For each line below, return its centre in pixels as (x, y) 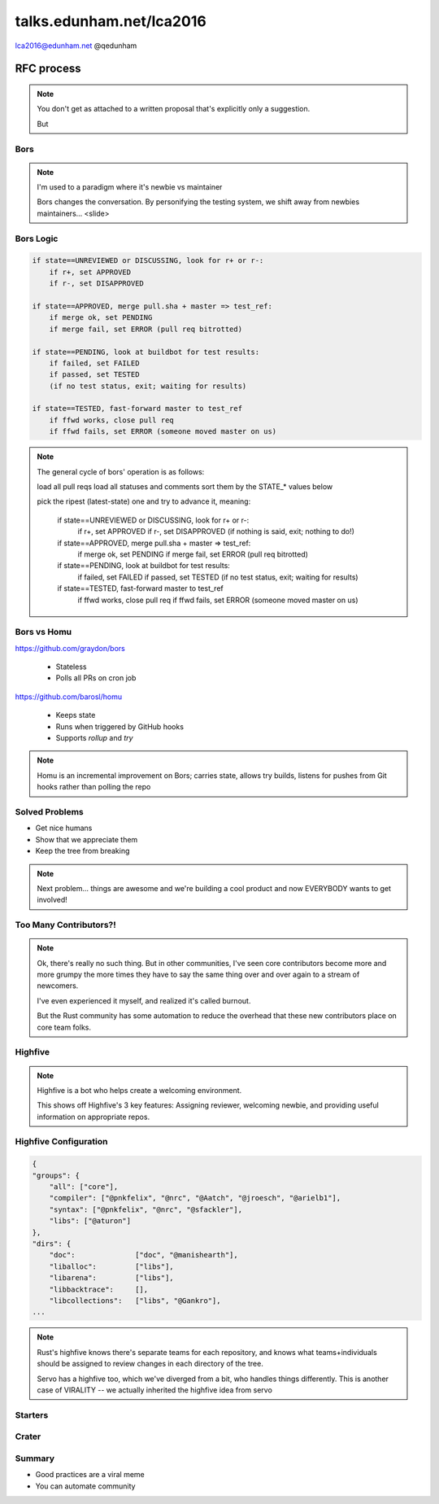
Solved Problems (50, 811)
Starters (32, 1414)
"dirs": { (52, 1244)
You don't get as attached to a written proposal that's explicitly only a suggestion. (174, 109)
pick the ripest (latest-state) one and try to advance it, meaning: (144, 501)
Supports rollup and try (94, 738)
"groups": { (56, 1175)
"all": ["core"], (84, 1187)
